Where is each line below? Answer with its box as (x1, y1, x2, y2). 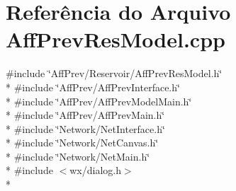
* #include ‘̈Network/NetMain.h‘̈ (6, 149, 150, 163)
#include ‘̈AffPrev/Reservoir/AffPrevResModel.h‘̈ (6, 66, 223, 81)
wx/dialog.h (69, 163, 121, 178)
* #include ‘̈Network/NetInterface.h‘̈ (6, 121, 165, 136)
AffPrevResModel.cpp (6, 25, 225, 54)
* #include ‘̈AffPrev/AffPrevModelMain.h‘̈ (6, 93, 192, 108)
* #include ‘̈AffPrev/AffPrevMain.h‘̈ (6, 108, 165, 122)
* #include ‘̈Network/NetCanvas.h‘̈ (6, 135, 159, 150)
